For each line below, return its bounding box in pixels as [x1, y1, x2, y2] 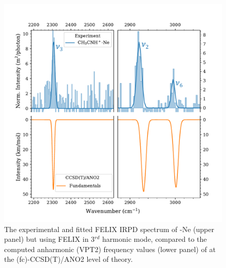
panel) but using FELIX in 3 [4, 234, 95, 244]
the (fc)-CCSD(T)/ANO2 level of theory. [4, 254, 133, 264]
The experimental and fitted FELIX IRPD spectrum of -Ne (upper [4, 223, 214, 234]
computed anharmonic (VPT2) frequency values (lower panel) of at [4, 243, 216, 254]
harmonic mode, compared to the [102, 234, 207, 244]
